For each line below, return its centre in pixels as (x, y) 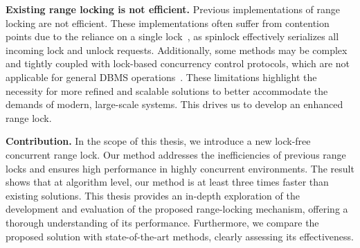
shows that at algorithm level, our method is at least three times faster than (167, 182)
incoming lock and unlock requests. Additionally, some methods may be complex (177, 50)
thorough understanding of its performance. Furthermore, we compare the (162, 222)
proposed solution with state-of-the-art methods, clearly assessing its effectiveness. (180, 236)
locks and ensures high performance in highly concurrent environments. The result (180, 168)
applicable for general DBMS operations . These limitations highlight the (161, 77)
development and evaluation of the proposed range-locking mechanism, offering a (177, 209)
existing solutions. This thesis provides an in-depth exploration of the (153, 195)
